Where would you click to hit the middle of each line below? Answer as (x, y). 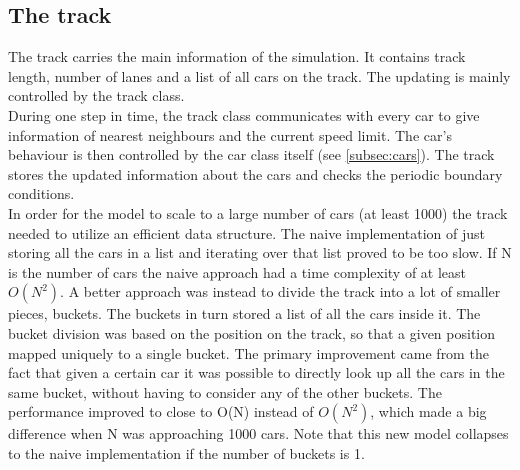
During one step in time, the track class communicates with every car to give (244, 114)
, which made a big (428, 411)
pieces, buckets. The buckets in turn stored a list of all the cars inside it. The (244, 313)
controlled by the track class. (96, 95)
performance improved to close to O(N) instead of (161, 411)
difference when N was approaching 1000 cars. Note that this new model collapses (258, 433)
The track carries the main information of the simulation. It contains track (237, 56)
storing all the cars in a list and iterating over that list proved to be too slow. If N (260, 252)
